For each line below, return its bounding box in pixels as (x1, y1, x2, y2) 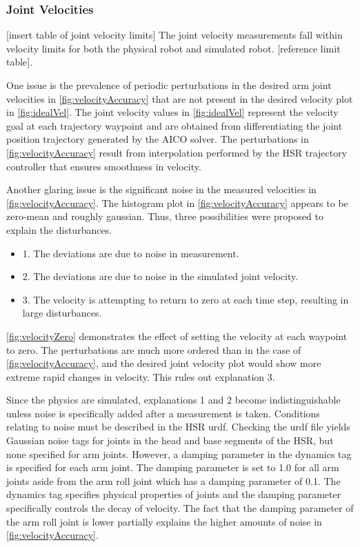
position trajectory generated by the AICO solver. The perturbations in (6, 132, 309, 146)
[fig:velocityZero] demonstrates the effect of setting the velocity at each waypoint (6, 328, 348, 343)
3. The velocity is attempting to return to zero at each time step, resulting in (22, 292, 349, 306)
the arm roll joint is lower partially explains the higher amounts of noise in (6, 514, 322, 528)
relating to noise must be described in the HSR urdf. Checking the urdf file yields (6, 419, 350, 434)
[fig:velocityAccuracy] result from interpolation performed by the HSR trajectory (6, 145, 348, 159)
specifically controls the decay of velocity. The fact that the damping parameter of (6, 501, 354, 515)
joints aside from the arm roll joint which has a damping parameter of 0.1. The (6, 473, 341, 488)
